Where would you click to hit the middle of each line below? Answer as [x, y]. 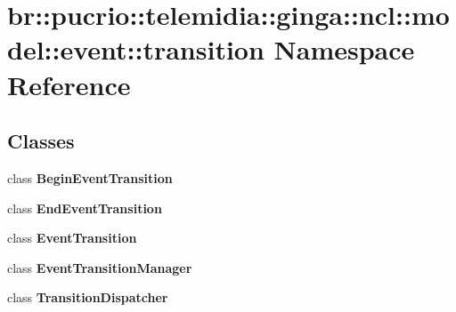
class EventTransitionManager [100, 267]
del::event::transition [136, 49]
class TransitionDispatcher [88, 297]
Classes [41, 141]
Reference [69, 84]
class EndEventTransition [85, 208]
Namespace [344, 49]
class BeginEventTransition [90, 177]
